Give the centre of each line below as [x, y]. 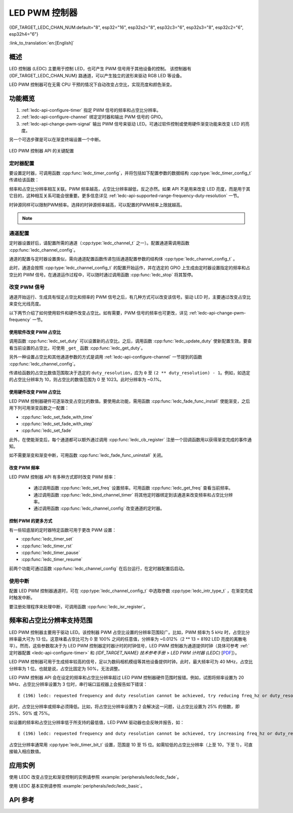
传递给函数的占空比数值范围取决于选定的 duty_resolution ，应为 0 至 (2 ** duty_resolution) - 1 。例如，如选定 [130, 373]
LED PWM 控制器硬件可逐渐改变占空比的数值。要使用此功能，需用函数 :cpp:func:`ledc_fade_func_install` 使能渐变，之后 [129, 401]
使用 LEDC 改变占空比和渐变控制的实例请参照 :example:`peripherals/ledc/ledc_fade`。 [95, 777]
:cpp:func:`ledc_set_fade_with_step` [57, 424]
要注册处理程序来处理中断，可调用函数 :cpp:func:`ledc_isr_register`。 [79, 606]
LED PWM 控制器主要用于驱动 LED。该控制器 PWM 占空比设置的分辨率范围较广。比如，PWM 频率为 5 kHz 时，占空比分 [129, 632]
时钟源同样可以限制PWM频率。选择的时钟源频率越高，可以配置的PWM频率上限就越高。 [97, 205]
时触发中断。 [22, 598]
